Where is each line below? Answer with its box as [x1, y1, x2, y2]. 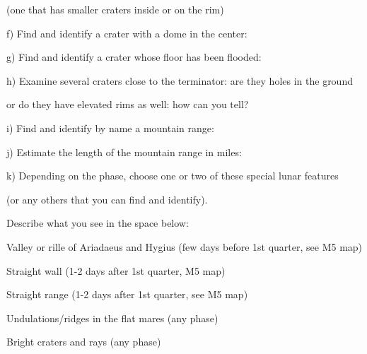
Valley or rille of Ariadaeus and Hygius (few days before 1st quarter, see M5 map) [6, 239, 363, 254]
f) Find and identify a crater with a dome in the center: [6, 25, 247, 40]
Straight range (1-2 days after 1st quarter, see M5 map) [6, 287, 248, 302]
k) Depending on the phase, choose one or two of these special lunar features [6, 168, 339, 183]
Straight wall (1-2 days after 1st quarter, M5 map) [6, 263, 226, 278]
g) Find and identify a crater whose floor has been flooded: [6, 49, 262, 64]
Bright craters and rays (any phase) [6, 334, 161, 349]
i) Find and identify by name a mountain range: [6, 120, 214, 135]
